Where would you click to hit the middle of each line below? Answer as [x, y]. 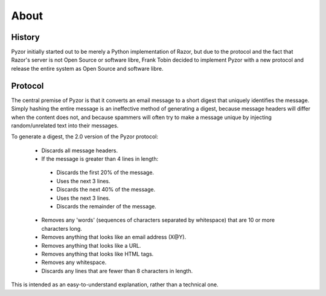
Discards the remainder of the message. [107, 207]
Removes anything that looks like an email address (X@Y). [114, 237]
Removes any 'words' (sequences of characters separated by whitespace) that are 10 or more [158, 220]
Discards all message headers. [80, 150]
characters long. [62, 228]
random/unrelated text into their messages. [65, 125]
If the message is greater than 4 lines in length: [100, 159]
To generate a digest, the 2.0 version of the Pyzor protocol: [85, 137]
